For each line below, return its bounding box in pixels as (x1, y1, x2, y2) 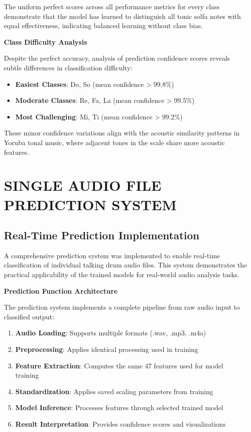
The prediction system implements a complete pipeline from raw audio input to (4, 302, 240, 312)
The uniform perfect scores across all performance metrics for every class (4, 1, 220, 11)
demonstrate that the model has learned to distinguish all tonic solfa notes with (4, 11, 241, 21)
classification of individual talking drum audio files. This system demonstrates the (4, 260, 247, 270)
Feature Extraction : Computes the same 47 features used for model (15, 360, 223, 370)
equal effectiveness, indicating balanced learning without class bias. (4, 20, 203, 31)
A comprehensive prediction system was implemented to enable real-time (4, 250, 220, 260)
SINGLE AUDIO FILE (4, 175, 161, 195)
